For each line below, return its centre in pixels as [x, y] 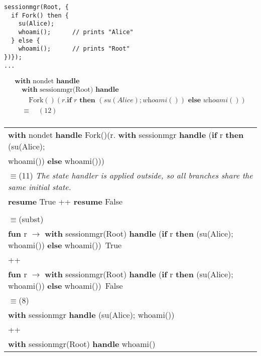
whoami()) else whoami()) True [65, 245]
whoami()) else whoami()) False [66, 286]
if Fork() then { [40, 15]
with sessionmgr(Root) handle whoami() [82, 344]
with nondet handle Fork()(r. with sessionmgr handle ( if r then [126, 135]
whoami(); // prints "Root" [74, 49]
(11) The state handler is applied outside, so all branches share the [136, 175]
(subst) [31, 219]
